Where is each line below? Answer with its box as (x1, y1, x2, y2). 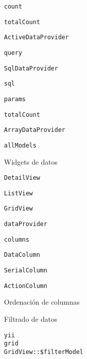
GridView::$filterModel (4, 348, 83, 355)
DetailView (4, 174, 40, 182)
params (4, 95, 26, 103)
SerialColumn (4, 267, 47, 274)
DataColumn (4, 251, 40, 259)
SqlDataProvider (4, 64, 58, 72)
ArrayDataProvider (4, 126, 65, 134)
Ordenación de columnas (4, 297, 80, 307)
